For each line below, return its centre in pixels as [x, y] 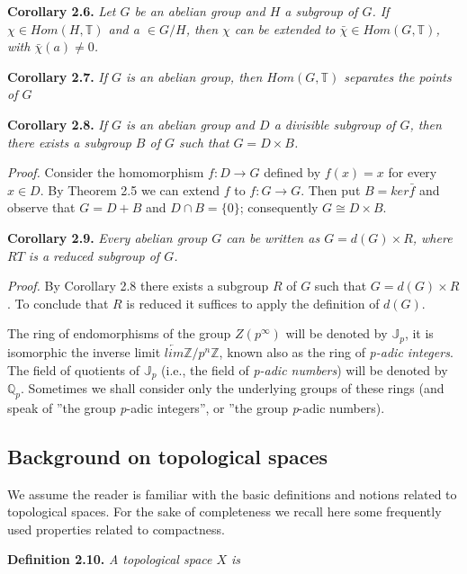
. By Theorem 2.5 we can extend [130, 189]
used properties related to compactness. [116, 529]
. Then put [331, 189]
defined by [292, 172]
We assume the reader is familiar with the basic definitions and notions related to [232, 493]
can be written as [273, 237]
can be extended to [285, 28]
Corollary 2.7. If [58, 76]
